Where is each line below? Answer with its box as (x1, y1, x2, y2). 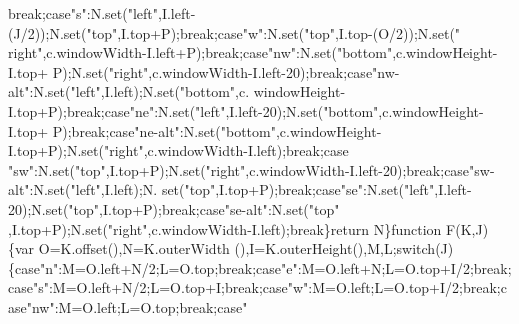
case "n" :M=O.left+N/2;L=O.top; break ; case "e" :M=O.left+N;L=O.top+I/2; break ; (15, 257, 512, 278)
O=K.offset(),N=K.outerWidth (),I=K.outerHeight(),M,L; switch (38, 238, 436, 259)
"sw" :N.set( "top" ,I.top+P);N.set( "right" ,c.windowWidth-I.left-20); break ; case (8, 159, 470, 180)
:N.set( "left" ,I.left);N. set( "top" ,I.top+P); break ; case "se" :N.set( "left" (29, 179, 435, 200)
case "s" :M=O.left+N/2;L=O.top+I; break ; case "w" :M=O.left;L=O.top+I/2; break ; (8, 277, 501, 298)
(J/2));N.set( (8, 22, 87, 43)
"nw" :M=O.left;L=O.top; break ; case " (26, 296, 248, 317)
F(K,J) (446, 218, 489, 239)
